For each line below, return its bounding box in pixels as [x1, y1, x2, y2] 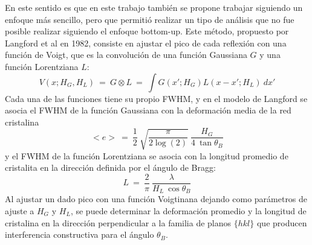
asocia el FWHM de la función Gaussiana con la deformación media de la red [5, 104, 291, 116]
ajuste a [5, 205, 34, 217]
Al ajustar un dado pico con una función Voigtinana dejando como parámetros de [5, 192, 308, 205]
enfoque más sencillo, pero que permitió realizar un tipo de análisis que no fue [5, 13, 294, 25]
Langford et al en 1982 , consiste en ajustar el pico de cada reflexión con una [5, 36, 287, 49]
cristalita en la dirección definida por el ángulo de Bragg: [5, 161, 216, 174]
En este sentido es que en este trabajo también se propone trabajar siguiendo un [5, 1, 303, 13]
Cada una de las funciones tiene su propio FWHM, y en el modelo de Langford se [5, 92, 308, 104]
